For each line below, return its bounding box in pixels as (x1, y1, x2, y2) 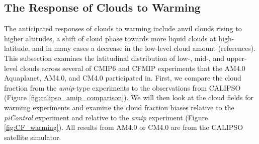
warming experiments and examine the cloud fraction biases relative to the (4, 102, 234, 112)
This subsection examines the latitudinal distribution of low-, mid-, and (4, 52, 224, 63)
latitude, (4, 43, 30, 53)
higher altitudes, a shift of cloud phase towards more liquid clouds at (4, 33, 216, 43)
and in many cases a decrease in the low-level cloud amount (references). (32, 43, 256, 53)
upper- (226, 52, 247, 63)
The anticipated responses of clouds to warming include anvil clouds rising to (4, 23, 242, 34)
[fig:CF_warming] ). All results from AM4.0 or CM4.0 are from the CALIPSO (4, 122, 243, 132)
